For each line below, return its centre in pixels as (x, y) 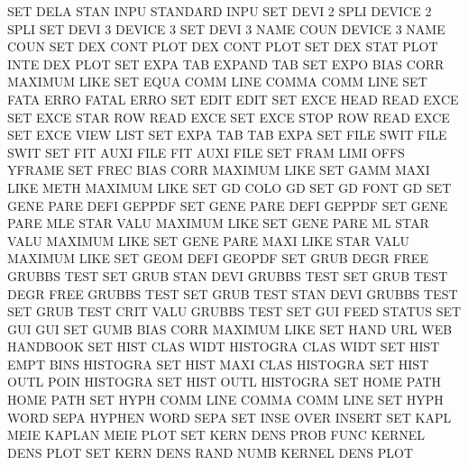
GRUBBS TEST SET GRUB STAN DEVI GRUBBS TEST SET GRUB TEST (228, 275)
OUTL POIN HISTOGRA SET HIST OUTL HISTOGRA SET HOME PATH (225, 382)
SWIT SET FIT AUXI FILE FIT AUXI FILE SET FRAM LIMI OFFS (206, 152)
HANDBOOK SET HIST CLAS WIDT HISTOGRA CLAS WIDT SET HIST (224, 346)
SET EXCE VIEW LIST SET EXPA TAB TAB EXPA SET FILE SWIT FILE (227, 135)
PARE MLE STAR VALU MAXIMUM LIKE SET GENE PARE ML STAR (218, 223)
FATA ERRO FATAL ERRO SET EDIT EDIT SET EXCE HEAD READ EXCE (233, 99)
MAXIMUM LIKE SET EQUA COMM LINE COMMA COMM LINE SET (217, 82)
